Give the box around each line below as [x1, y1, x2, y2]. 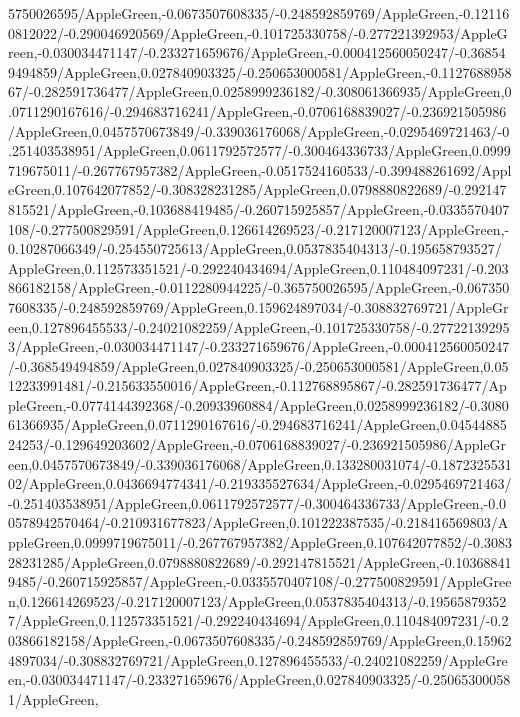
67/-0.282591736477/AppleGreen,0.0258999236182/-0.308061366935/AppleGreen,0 [8, 81, 512, 102]
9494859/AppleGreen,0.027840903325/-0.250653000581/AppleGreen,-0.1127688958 [8, 61, 512, 82]
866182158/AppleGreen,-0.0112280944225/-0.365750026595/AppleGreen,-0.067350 [8, 277, 510, 298]
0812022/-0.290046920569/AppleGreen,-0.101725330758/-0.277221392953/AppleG [8, 22, 508, 43]
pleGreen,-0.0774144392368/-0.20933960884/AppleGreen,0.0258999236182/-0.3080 [8, 394, 509, 415]
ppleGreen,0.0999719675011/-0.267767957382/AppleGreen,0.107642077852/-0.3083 [8, 532, 512, 553]
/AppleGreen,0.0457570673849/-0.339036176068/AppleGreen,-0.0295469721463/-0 [8, 120, 510, 141]
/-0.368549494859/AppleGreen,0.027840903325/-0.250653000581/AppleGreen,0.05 [8, 355, 509, 376]
